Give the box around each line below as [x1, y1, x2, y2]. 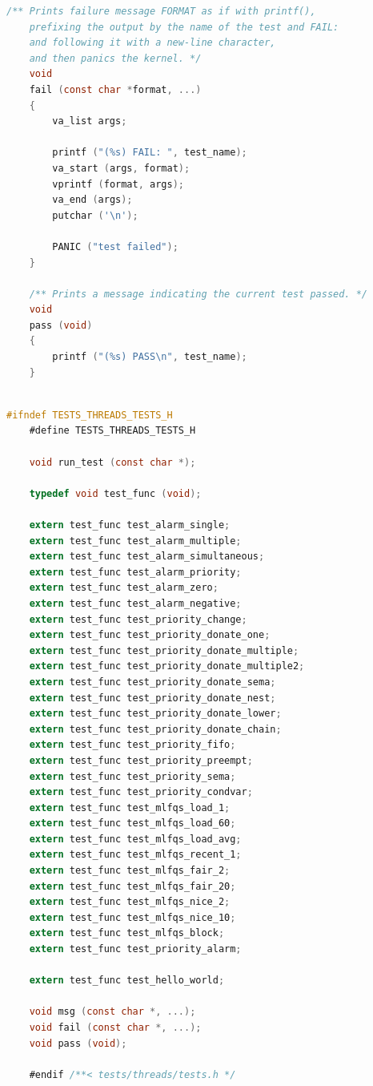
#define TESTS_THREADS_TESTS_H [29, 425, 196, 437]
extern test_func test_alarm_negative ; [29, 597, 242, 609]
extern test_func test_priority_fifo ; [29, 739, 236, 751]
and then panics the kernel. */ [29, 52, 202, 64]
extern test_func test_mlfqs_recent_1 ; [29, 849, 242, 861]
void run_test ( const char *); [29, 456, 196, 468]
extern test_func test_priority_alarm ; [29, 943, 242, 955]
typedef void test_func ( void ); [29, 487, 202, 499]
